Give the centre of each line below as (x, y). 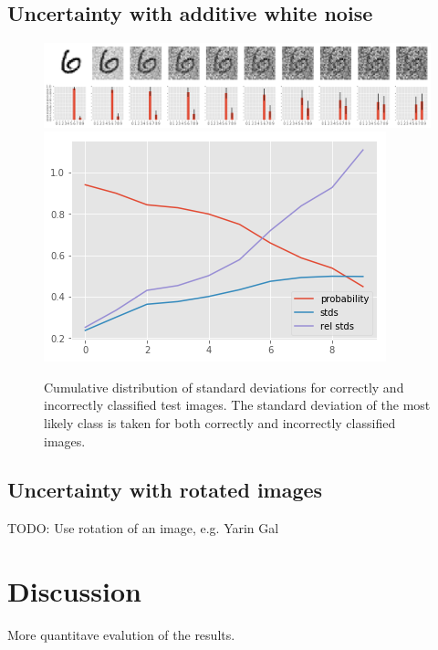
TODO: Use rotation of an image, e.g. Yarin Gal (143, 528)
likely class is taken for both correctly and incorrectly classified (220, 422)
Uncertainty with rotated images (165, 490)
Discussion (74, 591)
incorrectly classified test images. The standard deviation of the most (237, 405)
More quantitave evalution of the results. (121, 635)
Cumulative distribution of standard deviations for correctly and (224, 387)
